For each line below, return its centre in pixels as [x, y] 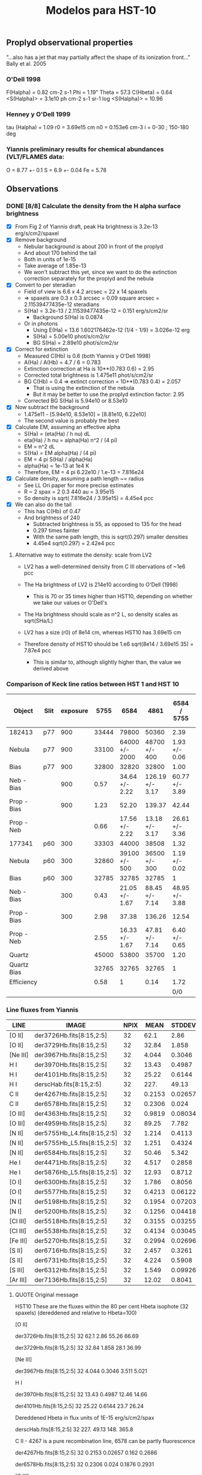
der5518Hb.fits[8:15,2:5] [71, 1221]
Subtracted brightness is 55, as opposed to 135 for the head [107, 524]
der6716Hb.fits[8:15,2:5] [71, 1251]
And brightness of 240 [52, 518]
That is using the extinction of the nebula [84, 388]
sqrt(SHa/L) [38, 620]
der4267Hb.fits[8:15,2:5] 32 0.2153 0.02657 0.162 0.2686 [86, 1453]
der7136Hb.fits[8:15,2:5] [71, 1280]
